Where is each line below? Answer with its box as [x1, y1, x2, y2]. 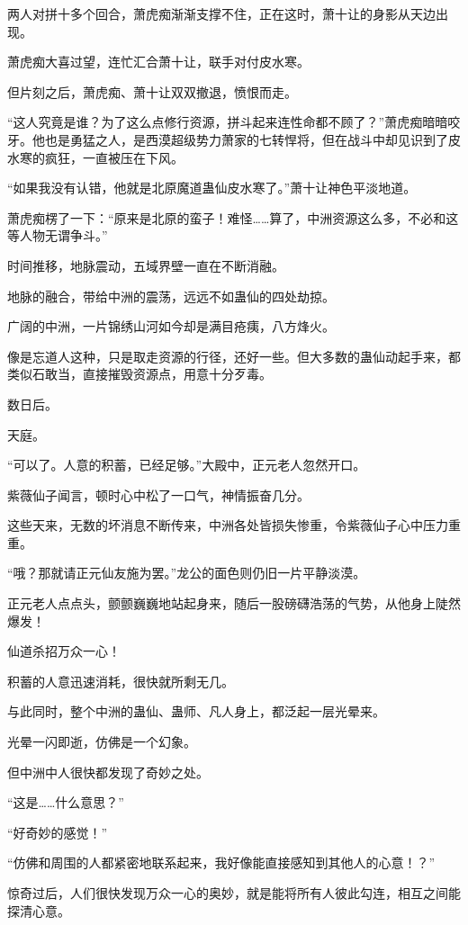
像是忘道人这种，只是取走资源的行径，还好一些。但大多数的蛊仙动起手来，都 [7, 346, 461, 365]
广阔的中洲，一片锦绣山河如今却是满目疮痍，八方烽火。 [7, 317, 335, 336]
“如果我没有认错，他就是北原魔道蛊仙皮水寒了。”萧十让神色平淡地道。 [7, 178, 417, 197]
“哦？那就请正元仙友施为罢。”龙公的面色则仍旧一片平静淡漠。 [7, 563, 366, 582]
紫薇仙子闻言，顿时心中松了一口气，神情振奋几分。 [7, 485, 310, 504]
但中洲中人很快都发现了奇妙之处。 [7, 762, 209, 781]
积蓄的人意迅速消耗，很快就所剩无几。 [7, 671, 234, 690]
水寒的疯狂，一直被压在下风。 [7, 148, 184, 166]
